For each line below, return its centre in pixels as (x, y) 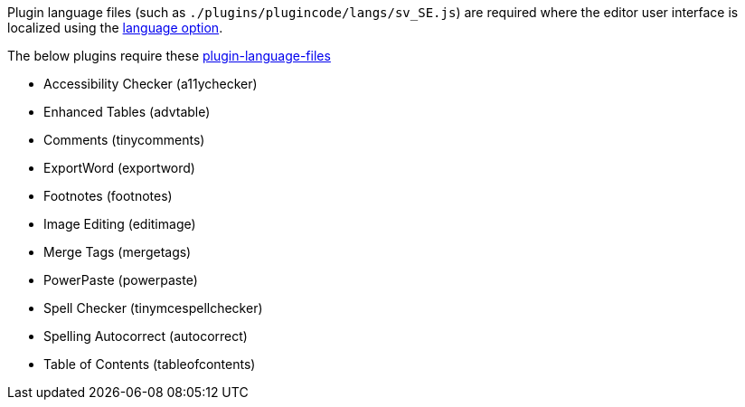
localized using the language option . (115, 28)
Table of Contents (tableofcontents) (150, 364)
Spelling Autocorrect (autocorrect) (146, 336)
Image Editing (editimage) (120, 224)
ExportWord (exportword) (119, 168)
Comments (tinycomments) (124, 140)
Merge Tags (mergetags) (118, 252)
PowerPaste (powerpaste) (121, 280)
